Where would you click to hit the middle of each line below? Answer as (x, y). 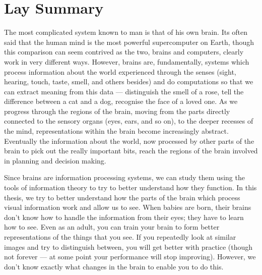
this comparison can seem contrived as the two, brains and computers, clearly (124, 52)
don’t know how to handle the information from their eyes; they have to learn (124, 217)
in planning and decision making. (55, 160)
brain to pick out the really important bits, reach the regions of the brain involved (131, 151)
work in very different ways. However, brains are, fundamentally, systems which (127, 61)
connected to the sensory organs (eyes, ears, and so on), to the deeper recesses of (129, 121)
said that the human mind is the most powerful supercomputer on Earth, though (129, 42)
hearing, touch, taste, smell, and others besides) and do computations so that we (129, 81)
